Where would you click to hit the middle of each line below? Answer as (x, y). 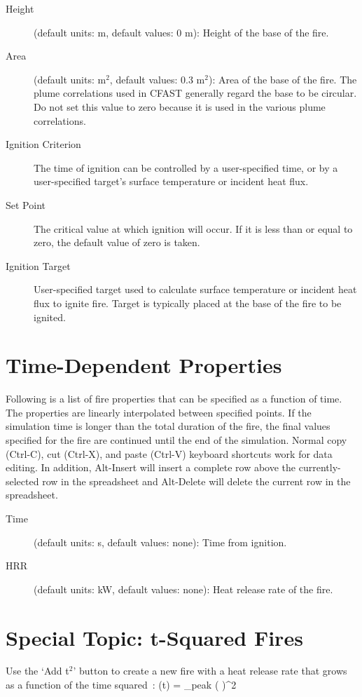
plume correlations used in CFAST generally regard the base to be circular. (195, 93)
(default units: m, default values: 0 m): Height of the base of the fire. (181, 32)
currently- (320, 467)
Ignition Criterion (43, 144)
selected (22, 481)
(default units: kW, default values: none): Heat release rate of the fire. (183, 589)
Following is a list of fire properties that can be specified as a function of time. (174, 399)
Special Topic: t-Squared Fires (154, 637)
